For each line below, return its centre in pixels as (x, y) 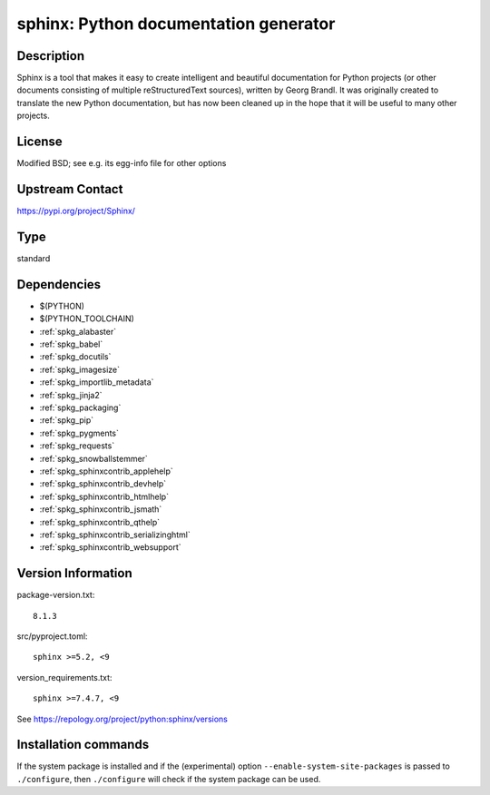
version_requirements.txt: (64, 677)
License (39, 142)
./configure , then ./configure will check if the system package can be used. (169, 779)
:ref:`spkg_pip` (67, 420)
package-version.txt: (56, 595)
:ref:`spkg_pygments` (79, 433)
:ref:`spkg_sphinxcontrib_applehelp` (106, 471)
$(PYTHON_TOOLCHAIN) (87, 319)
